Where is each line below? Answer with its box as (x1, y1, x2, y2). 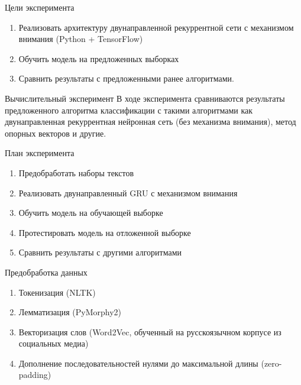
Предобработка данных (5, 266, 88, 278)
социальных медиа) (18, 337, 89, 350)
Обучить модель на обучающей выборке (18, 206, 163, 219)
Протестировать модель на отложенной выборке (18, 226, 191, 238)
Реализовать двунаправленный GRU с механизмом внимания (18, 186, 238, 199)
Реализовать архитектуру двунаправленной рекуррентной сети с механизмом (18, 21, 294, 33)
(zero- (261, 357, 282, 369)
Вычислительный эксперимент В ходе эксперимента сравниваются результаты (5, 92, 285, 104)
